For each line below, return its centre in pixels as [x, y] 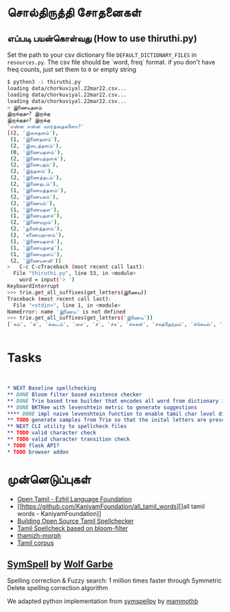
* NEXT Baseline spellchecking [52, 388]
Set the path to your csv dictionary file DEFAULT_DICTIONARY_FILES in [102, 55]
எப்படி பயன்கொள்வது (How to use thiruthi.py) [102, 38]
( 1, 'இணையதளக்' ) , [37, 242]
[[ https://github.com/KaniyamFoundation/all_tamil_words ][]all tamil [111, 506]
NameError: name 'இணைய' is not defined [66, 311]
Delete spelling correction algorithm [57, 588]
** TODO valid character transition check [68, 439]
